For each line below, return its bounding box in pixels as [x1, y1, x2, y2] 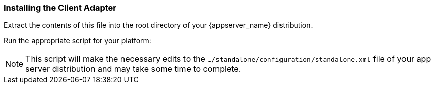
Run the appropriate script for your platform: [4, 36, 151, 46]
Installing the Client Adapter [4, 3, 117, 13]
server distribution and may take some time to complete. [25, 64, 241, 74]
